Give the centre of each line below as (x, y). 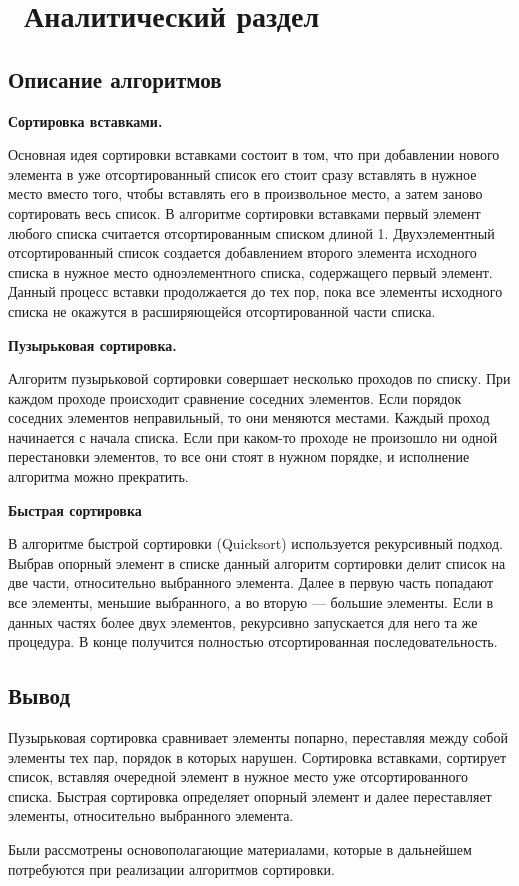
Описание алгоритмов (115, 78)
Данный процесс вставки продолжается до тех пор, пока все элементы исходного (255, 291)
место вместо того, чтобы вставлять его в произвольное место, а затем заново (245, 193)
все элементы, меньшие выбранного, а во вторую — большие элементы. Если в (251, 602)
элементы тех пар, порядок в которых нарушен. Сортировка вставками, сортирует (257, 756)
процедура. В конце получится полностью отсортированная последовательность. (253, 641)
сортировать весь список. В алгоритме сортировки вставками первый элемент (244, 212)
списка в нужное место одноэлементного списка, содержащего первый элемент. (250, 271)
